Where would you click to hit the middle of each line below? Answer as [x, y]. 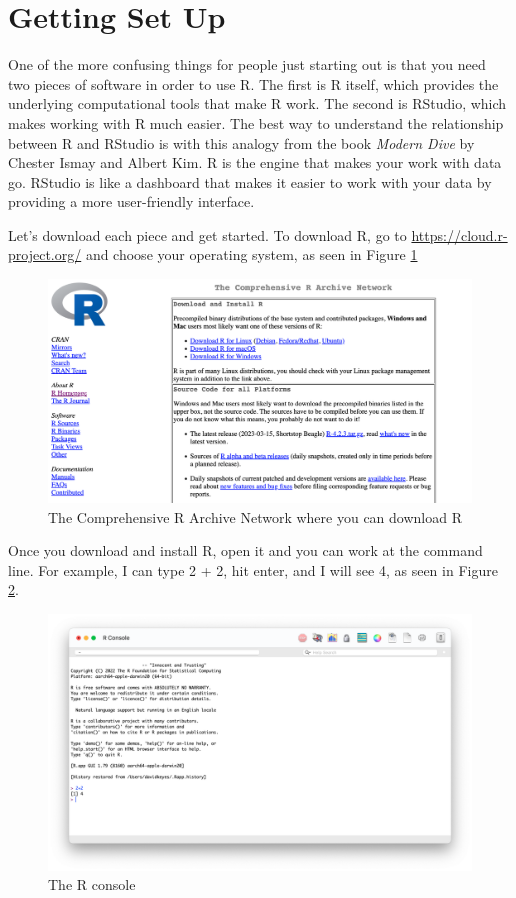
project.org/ [45, 254]
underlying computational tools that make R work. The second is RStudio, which [257, 103]
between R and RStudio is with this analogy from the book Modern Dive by [241, 142]
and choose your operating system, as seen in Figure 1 [251, 254]
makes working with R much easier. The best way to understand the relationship [256, 122]
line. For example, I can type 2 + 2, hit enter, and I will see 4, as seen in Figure [253, 569]
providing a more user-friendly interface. [131, 201]
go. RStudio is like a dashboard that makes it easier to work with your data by [250, 181]
